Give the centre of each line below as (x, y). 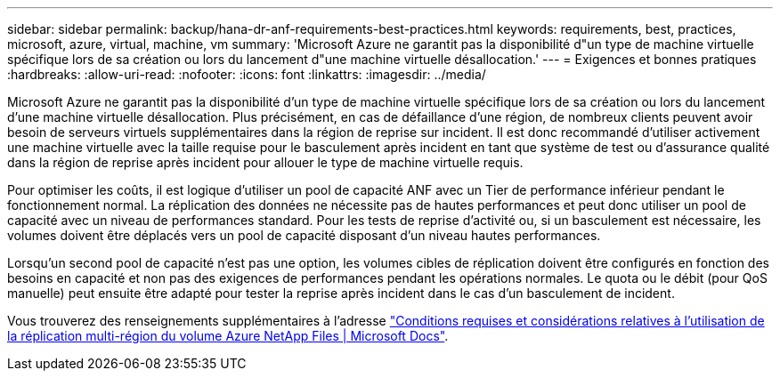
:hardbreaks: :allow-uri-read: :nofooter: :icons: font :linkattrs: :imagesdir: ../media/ (247, 74)
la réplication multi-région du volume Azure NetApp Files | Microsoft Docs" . (228, 336)
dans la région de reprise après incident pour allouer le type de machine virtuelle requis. (265, 162)
